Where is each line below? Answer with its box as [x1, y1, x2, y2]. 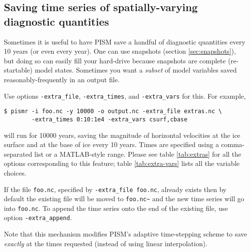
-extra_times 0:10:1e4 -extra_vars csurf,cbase [31, 116, 188, 123]
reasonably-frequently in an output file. [4, 74, 120, 84]
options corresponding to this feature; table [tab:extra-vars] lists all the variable [4, 158, 240, 168]
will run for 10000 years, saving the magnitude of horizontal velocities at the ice [4, 130, 240, 140]
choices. [4, 167, 27, 178]
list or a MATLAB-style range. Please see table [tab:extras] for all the [34, 148, 241, 159]
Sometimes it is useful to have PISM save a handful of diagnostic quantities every [4, 36, 246, 46]
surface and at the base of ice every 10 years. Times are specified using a [4, 139, 219, 149]
